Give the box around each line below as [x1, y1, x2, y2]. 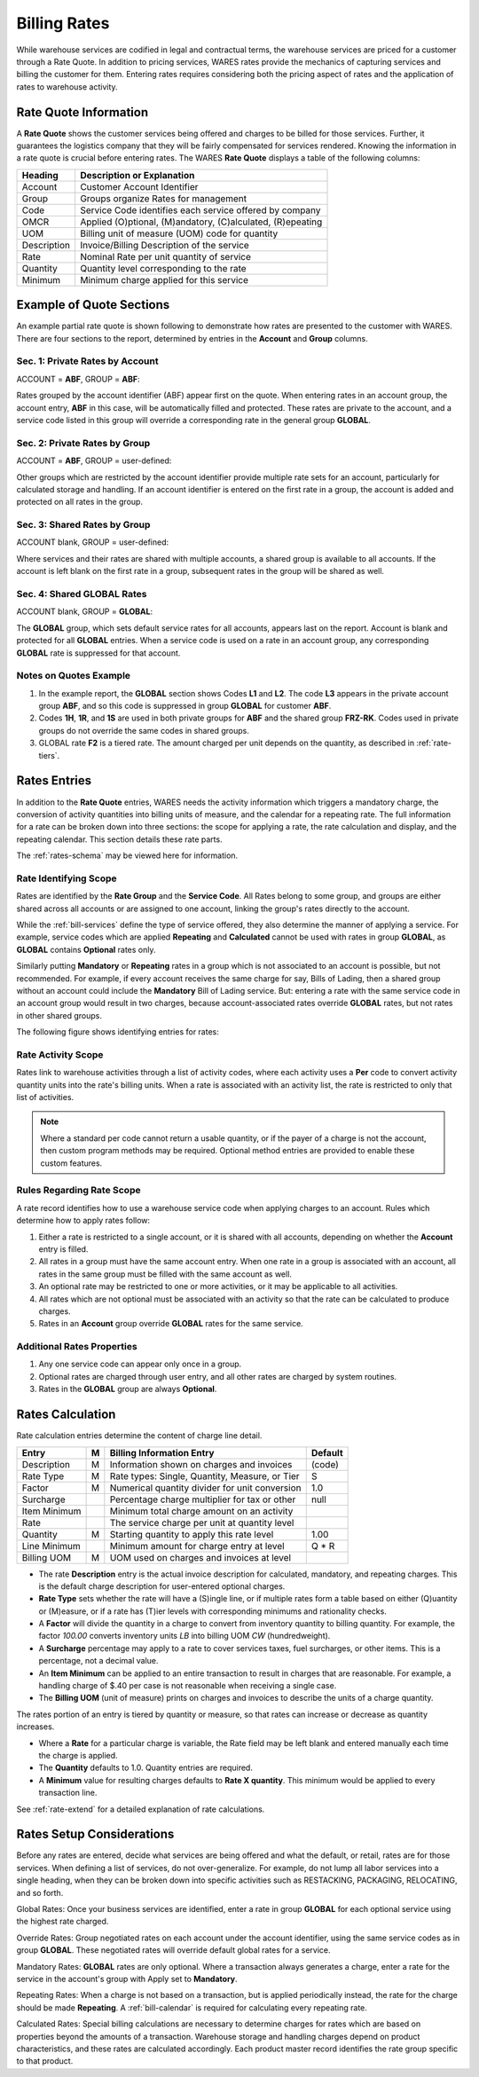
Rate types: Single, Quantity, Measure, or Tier [109, 1469, 301, 1482]
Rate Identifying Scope [16, 872, 117, 885]
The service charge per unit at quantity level [109, 1516, 294, 1529]
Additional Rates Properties [16, 1341, 137, 1353]
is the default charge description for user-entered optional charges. [38, 1580, 286, 1592]
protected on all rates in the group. [16, 497, 144, 507]
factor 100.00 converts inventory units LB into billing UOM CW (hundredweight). [38, 1631, 331, 1641]
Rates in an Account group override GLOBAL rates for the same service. [38, 1318, 303, 1329]
